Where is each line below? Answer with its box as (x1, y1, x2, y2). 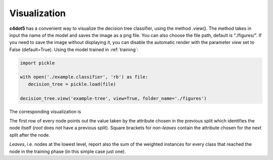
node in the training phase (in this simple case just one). (9, 148, 126, 154)
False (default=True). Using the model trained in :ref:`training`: (9, 46, 139, 53)
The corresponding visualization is (9, 108, 81, 114)
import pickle (20, 60, 55, 66)
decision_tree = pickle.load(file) (28, 81, 116, 87)
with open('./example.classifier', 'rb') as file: (20, 74, 149, 80)
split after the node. (9, 132, 51, 138)
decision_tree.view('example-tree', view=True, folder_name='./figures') (20, 95, 207, 101)
